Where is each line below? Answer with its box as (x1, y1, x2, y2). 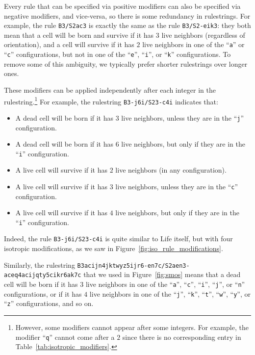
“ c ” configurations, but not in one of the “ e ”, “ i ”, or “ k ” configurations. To (4, 49, 231, 59)
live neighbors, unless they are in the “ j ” (121, 112, 244, 123)
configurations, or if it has (4, 288, 82, 299)
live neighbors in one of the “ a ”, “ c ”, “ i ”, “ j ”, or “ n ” (85, 279, 245, 289)
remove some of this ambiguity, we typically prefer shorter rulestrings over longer (4, 58, 248, 69)
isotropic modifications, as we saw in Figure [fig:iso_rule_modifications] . (4, 243, 223, 254)
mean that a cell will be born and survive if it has (4, 29, 154, 40)
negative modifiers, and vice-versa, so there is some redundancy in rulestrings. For (4, 10, 251, 21)
